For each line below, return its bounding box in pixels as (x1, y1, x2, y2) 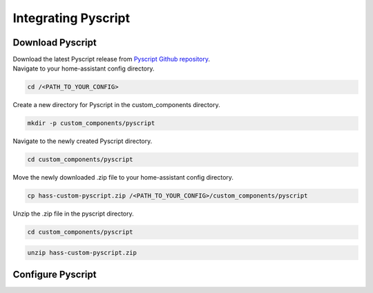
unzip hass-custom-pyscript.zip (27, 249, 137, 256)
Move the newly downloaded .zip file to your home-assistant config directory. (12, 173, 234, 182)
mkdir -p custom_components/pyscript (27, 120, 155, 127)
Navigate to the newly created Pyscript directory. (12, 137, 153, 145)
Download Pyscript (12, 37, 97, 48)
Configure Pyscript (12, 269, 97, 281)
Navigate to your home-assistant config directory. (12, 64, 155, 73)
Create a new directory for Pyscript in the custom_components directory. (12, 101, 220, 109)
